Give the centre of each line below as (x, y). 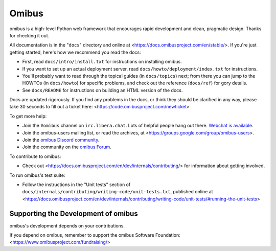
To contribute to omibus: (35, 156)
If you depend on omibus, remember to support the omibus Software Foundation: (95, 235)
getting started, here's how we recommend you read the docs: (75, 52)
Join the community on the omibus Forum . (67, 147)
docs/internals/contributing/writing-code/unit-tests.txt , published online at (118, 192)
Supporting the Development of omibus (74, 213)
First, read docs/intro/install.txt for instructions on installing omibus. (102, 62)
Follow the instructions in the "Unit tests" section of (76, 185)
